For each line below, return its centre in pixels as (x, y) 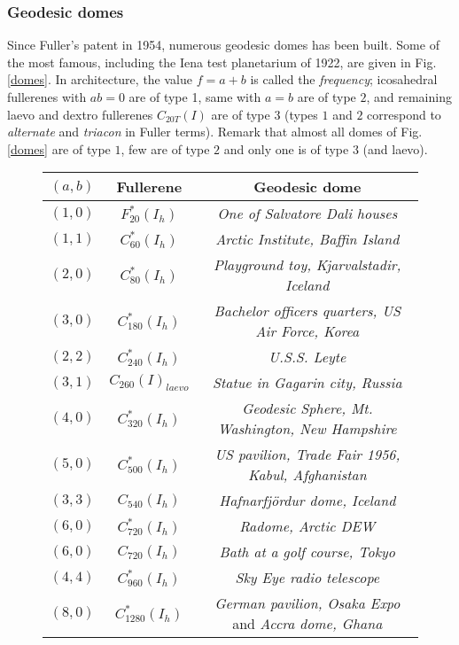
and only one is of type (286, 148)
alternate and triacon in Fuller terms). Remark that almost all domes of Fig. (215, 132)
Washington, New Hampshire (307, 429)
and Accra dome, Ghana (307, 624)
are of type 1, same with (195, 97)
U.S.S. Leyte (307, 357)
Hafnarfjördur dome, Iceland (307, 501)
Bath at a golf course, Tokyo (307, 552)
